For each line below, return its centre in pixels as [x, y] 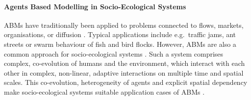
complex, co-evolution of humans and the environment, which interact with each [125, 63]
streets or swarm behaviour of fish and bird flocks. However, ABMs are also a [120, 44]
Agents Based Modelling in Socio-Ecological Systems [95, 6]
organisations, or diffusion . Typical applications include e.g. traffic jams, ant [120, 34]
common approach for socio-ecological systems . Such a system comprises [114, 53]
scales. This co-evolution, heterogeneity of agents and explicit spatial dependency [126, 82]
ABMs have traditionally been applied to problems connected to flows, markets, [124, 25]
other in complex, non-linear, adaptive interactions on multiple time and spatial [124, 72]
